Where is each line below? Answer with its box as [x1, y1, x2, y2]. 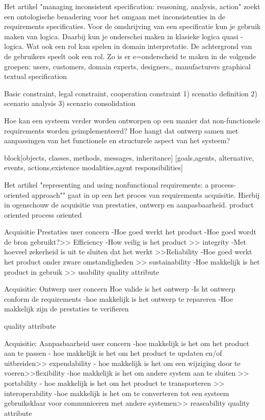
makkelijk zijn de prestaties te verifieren [4, 303, 129, 314]
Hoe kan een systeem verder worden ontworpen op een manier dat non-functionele [4, 115, 260, 125]
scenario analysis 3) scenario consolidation [4, 98, 136, 109]
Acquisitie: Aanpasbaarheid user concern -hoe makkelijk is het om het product [4, 337, 249, 348]
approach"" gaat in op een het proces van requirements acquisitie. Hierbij [32, 189, 260, 200]
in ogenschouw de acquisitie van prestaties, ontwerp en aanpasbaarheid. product [4, 199, 254, 210]
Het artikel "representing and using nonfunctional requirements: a [4, 179, 209, 190]
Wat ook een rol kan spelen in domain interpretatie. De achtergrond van [26, 41, 252, 51]
